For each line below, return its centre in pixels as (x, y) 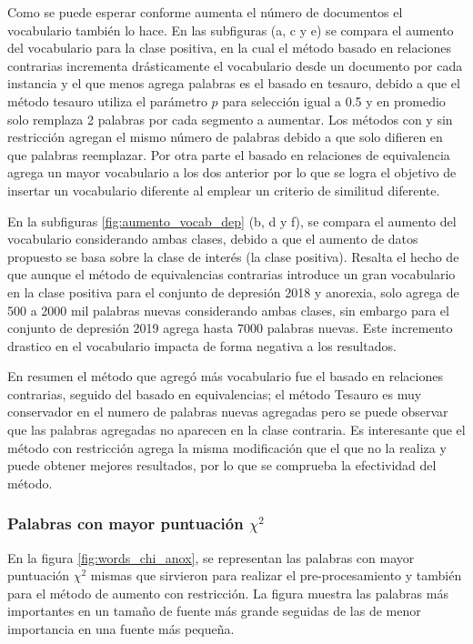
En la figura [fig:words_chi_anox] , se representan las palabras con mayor (211, 557)
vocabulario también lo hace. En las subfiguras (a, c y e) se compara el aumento (231, 30)
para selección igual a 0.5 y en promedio (334, 101)
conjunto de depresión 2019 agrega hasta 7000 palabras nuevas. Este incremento (230, 328)
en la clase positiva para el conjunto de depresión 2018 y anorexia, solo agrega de (233, 292)
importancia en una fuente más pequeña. (121, 629)
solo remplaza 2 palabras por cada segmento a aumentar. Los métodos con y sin (230, 119)
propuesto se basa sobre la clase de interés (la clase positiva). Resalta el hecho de (233, 256)
